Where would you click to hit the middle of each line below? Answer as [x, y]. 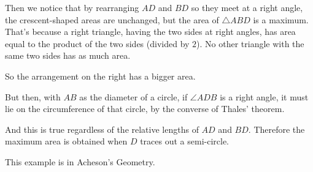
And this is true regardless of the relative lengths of [102, 129]
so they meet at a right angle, [247, 7]
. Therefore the [276, 129]
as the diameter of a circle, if [133, 96]
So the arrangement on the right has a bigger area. [100, 76]
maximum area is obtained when [66, 141]
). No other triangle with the [250, 43]
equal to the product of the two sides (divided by [97, 43]
